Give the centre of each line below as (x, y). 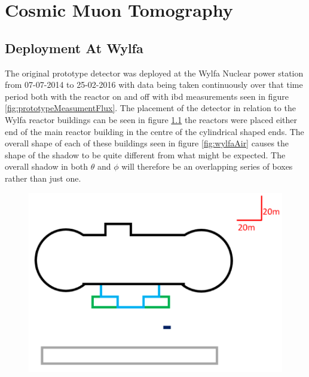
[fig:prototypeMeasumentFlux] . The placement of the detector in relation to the (150, 108)
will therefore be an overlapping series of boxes (207, 166)
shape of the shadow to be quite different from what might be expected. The (145, 154)
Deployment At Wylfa (74, 47)
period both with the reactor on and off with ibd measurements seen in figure (147, 96)
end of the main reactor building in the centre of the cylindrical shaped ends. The (154, 131)
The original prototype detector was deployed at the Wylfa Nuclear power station (154, 73)
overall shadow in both (46, 166)
